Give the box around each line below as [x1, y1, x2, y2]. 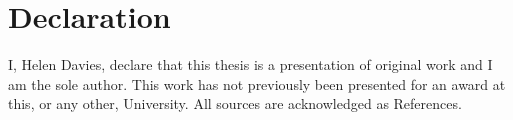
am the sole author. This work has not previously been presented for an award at [8, 73, 506, 94]
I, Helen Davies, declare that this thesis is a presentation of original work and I [8, 54, 493, 75]
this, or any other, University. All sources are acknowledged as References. [8, 93, 462, 114]
